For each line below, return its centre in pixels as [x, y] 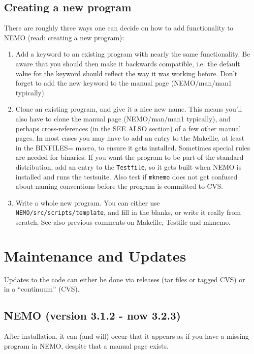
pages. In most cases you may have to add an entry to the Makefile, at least [130, 138]
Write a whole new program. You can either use [88, 202]
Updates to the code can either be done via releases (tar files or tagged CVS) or [125, 279]
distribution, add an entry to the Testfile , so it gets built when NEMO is [128, 166]
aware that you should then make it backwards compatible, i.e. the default [128, 63]
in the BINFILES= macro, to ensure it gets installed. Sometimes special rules [133, 147]
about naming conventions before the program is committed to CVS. [119, 186]
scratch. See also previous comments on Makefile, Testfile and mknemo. [123, 222]
